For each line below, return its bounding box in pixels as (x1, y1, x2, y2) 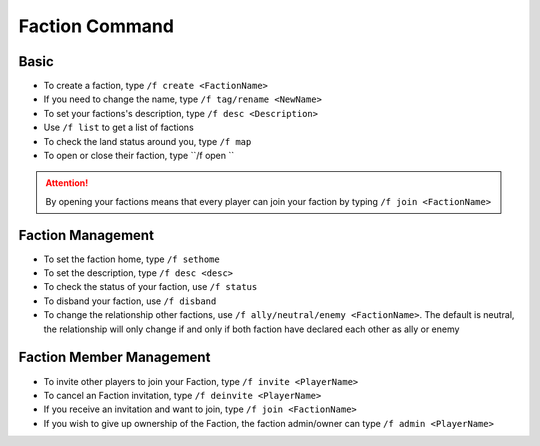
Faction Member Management (18, 349, 211, 366)
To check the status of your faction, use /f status (43, 281, 258, 293)
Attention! (45, 177, 89, 189)
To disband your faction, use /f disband (43, 295, 217, 307)
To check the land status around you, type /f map (43, 135, 252, 147)
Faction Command (18, 15, 175, 37)
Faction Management (18, 226, 155, 244)
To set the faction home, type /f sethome (43, 253, 220, 265)
